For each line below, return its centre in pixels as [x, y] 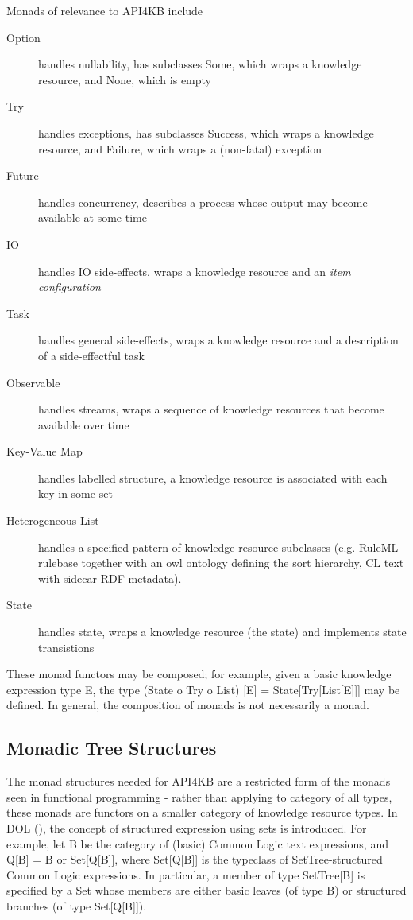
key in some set [75, 493]
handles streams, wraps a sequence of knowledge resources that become [211, 409]
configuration [69, 287]
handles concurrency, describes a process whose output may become [203, 202]
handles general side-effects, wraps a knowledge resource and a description [218, 340]
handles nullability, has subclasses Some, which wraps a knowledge [200, 64]
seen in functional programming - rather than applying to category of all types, [199, 796]
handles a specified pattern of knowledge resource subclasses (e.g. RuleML [218, 547]
